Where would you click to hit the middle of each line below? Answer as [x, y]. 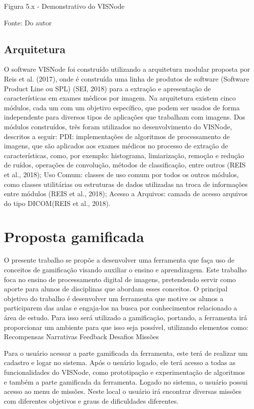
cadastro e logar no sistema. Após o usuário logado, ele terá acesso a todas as [120, 362]
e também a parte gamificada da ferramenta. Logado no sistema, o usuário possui [126, 381]
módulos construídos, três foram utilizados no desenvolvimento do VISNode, [118, 126]
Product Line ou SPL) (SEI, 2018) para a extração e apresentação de [107, 88]
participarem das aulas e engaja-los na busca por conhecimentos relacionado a [121, 308]
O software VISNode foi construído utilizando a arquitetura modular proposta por [127, 69]
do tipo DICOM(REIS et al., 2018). [57, 203]
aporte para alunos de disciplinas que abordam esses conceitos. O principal [116, 289]
